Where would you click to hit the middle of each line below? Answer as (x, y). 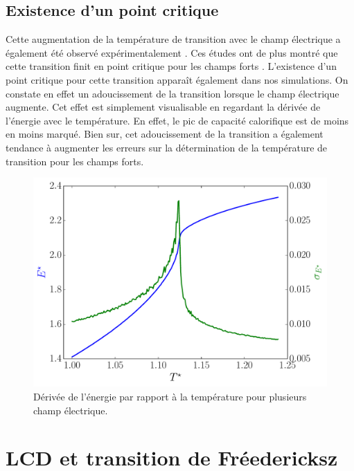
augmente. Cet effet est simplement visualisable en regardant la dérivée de (163, 107)
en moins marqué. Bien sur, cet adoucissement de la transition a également (165, 134)
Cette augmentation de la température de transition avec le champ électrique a (173, 39)
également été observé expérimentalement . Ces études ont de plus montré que (172, 52)
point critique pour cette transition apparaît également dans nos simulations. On (177, 79)
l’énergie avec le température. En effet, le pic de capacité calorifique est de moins (177, 120)
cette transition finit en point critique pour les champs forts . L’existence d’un (171, 66)
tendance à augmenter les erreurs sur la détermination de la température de (167, 147)
